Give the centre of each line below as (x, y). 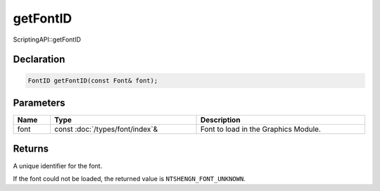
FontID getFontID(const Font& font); (93, 80)
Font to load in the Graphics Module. (261, 129)
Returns (31, 149)
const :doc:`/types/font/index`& (106, 129)
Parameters (39, 103)
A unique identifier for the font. (58, 166)
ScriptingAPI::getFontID (47, 39)
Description (220, 120)
